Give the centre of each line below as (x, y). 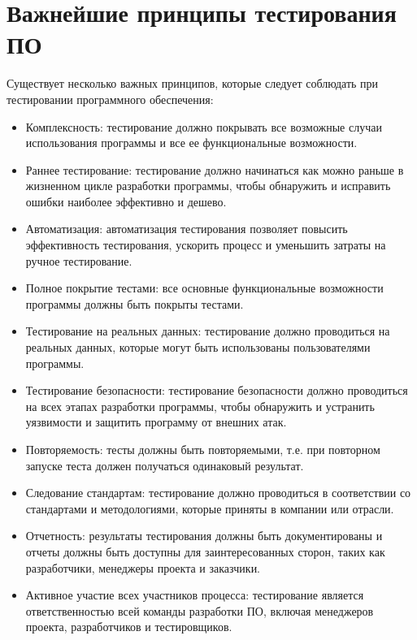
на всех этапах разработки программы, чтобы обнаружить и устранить (200, 406)
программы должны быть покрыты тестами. (135, 303)
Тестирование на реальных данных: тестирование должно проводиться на (208, 331)
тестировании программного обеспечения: (110, 99)
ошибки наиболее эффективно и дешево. (126, 201)
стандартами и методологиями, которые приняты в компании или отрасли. (210, 508)
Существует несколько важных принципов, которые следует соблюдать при (193, 83)
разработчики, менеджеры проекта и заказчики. (143, 567)
